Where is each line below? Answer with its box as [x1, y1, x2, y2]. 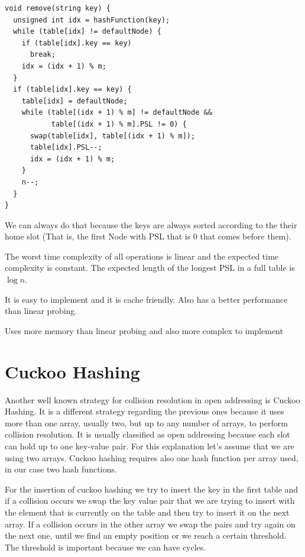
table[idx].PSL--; [30, 143, 102, 152]
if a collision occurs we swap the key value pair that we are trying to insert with [5, 494, 295, 507]
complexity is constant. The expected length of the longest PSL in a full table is [5, 261, 295, 274]
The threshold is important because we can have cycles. [5, 540, 206, 553]
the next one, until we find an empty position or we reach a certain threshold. [5, 529, 287, 542]
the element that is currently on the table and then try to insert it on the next [5, 506, 290, 518]
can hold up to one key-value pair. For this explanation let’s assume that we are [5, 439, 294, 452]
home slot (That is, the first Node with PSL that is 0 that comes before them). [5, 230, 291, 242]
